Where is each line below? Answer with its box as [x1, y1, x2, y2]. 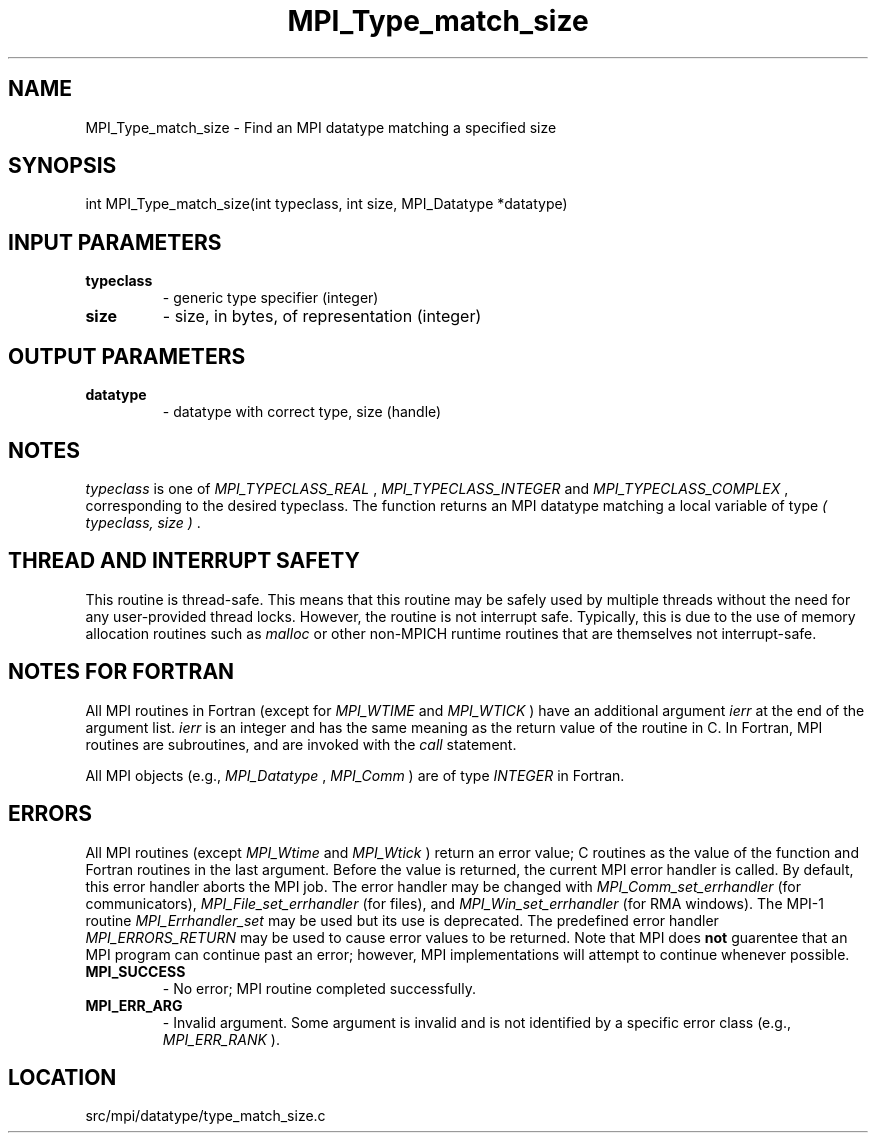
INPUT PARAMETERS [8, 229, 222, 255]
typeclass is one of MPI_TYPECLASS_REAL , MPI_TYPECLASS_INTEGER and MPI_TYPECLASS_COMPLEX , [85, 479, 789, 497]
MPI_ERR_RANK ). [162, 1030, 280, 1048]
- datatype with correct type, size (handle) [162, 403, 442, 421]
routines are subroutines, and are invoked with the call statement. [85, 735, 517, 753]
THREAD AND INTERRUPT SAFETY [8, 548, 360, 574]
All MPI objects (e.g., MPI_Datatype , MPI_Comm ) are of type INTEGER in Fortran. [85, 766, 625, 784]
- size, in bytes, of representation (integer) [162, 306, 482, 327]
